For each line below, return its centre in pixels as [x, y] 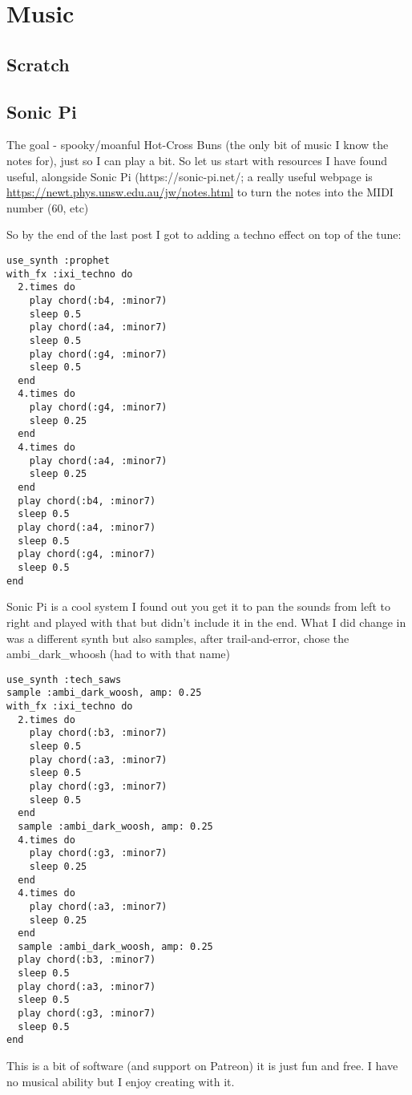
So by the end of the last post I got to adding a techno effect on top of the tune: [204, 234]
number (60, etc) [48, 207]
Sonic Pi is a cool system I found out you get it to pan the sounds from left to [198, 606]
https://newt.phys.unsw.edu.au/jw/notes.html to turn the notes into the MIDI [200, 192]
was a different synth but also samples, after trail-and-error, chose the [178, 638]
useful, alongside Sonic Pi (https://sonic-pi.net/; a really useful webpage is [190, 176]
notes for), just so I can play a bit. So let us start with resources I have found [197, 160]
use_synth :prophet [58, 260]
